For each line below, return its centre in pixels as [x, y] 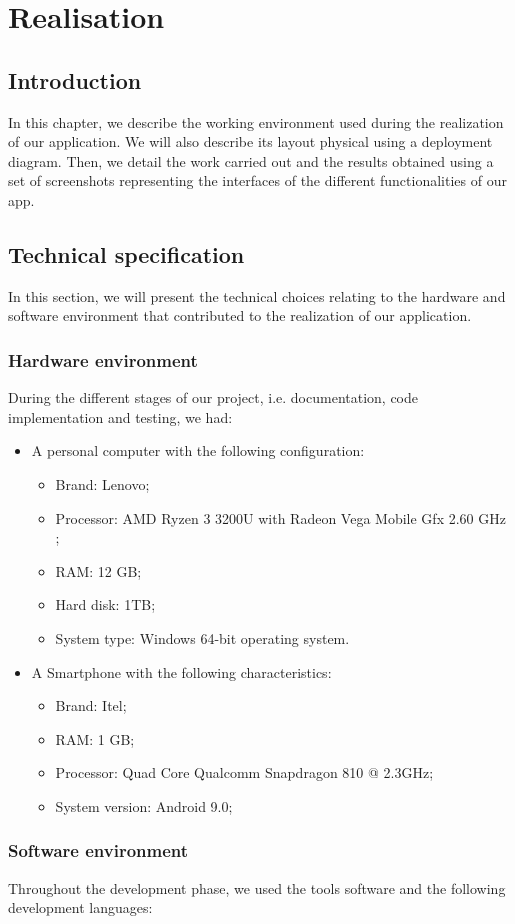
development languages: [80, 907]
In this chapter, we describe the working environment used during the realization [256, 121]
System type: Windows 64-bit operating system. [202, 637]
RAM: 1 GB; [95, 738]
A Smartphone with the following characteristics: [181, 671]
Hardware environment [103, 359]
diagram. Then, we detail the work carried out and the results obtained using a [251, 160]
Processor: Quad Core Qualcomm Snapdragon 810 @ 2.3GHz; [244, 772]
